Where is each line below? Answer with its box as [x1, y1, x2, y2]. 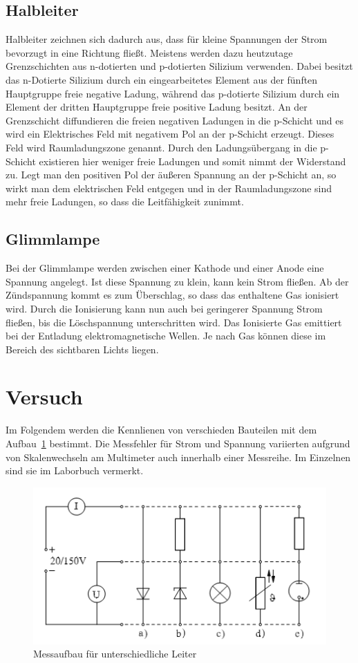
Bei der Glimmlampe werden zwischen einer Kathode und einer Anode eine [6, 261, 324, 275]
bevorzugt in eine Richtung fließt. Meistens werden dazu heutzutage [6, 45, 293, 59]
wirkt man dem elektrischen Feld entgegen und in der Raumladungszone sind [6, 180, 332, 195]
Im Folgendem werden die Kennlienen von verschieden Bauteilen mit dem [6, 422, 317, 437]
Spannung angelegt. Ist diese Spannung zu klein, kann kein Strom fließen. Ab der [6, 274, 349, 288]
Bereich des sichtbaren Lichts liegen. [6, 342, 159, 356]
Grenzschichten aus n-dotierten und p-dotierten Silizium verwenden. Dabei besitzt [6, 59, 353, 73]
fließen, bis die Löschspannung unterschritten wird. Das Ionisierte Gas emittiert [6, 315, 342, 329]
